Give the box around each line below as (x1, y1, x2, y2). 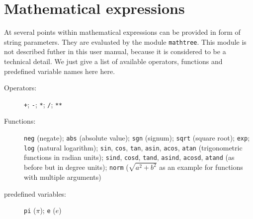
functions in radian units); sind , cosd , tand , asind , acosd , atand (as (24, 152, 235, 162)
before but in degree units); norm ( (24, 162, 129, 172)
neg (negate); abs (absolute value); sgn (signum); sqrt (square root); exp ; (24, 133, 250, 143)
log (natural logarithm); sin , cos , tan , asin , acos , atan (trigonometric (24, 142, 243, 152)
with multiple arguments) (24, 171, 101, 182)
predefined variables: (4, 188, 67, 199)
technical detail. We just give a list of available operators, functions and (4, 56, 223, 66)
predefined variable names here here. (4, 66, 115, 76)
